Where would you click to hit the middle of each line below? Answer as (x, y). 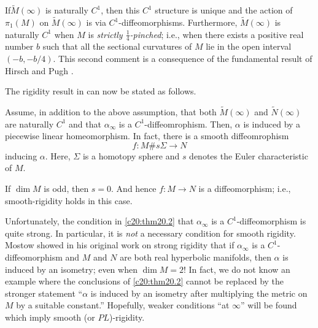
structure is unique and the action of (224, 10)
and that (85, 124)
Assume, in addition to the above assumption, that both (111, 112)
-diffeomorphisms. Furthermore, (178, 22)
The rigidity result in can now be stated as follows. (101, 91)
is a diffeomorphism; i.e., (245, 189)
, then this (120, 10)
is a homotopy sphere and (131, 155)
